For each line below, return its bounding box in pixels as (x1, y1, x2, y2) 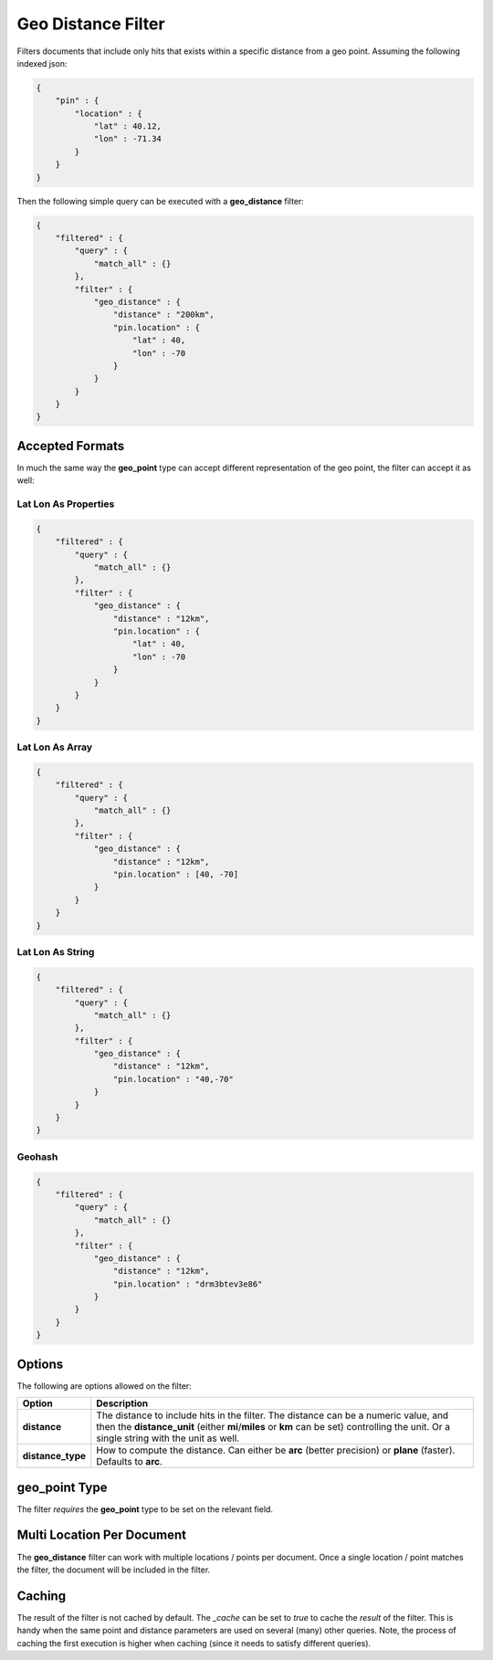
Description (96, 1397, 149, 1410)
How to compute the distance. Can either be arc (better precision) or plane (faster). (96, 1444, 456, 1456)
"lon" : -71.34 (93, 133, 162, 144)
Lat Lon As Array (16, 741, 93, 753)
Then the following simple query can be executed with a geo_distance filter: (16, 195, 305, 206)
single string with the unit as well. (96, 1432, 240, 1445)
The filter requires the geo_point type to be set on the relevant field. (16, 1503, 274, 1515)
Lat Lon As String (16, 945, 95, 958)
